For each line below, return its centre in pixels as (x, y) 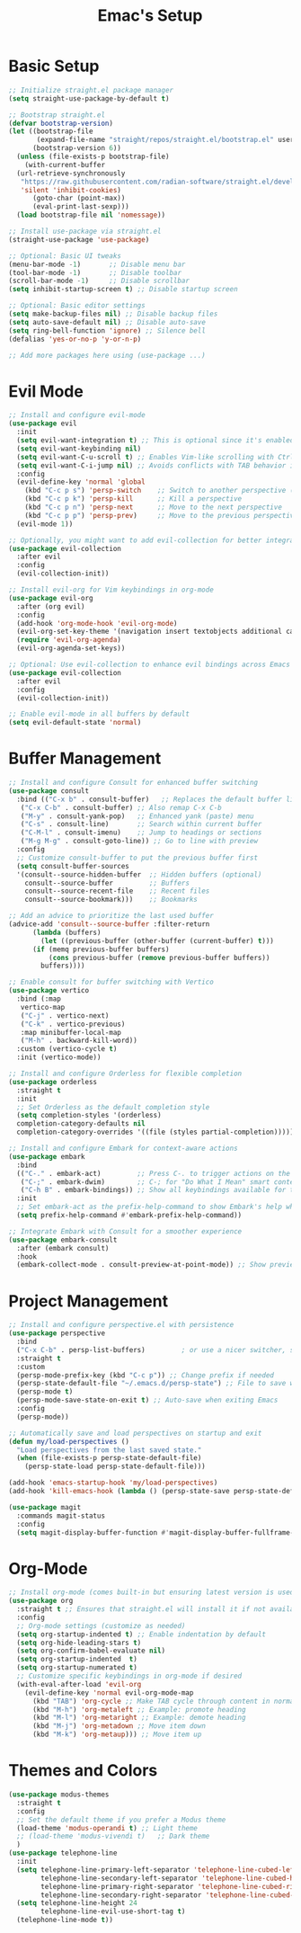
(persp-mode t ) (45, 1392)
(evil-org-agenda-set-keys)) (71, 648)
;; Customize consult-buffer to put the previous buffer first (137, 858)
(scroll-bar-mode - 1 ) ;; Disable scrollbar (99, 281)
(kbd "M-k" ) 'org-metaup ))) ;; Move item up (117, 1735)
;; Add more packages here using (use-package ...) (107, 355)
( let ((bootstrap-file (51, 131)
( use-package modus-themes (59, 1795)
